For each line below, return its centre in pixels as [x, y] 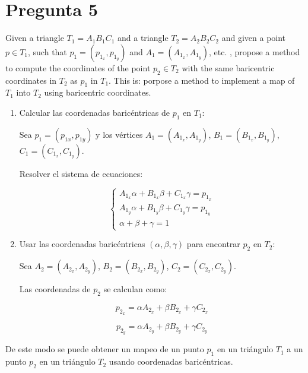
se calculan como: [135, 289]
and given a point [254, 38]
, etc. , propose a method [254, 51]
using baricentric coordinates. [98, 92]
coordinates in [31, 80]
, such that [47, 51]
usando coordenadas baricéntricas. [171, 361]
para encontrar [213, 244]
